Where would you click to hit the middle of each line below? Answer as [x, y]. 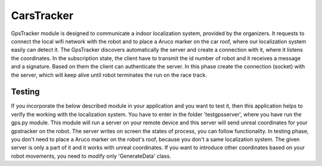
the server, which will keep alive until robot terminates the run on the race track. [109, 75]
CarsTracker [42, 15]
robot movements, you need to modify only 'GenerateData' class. [91, 156]
